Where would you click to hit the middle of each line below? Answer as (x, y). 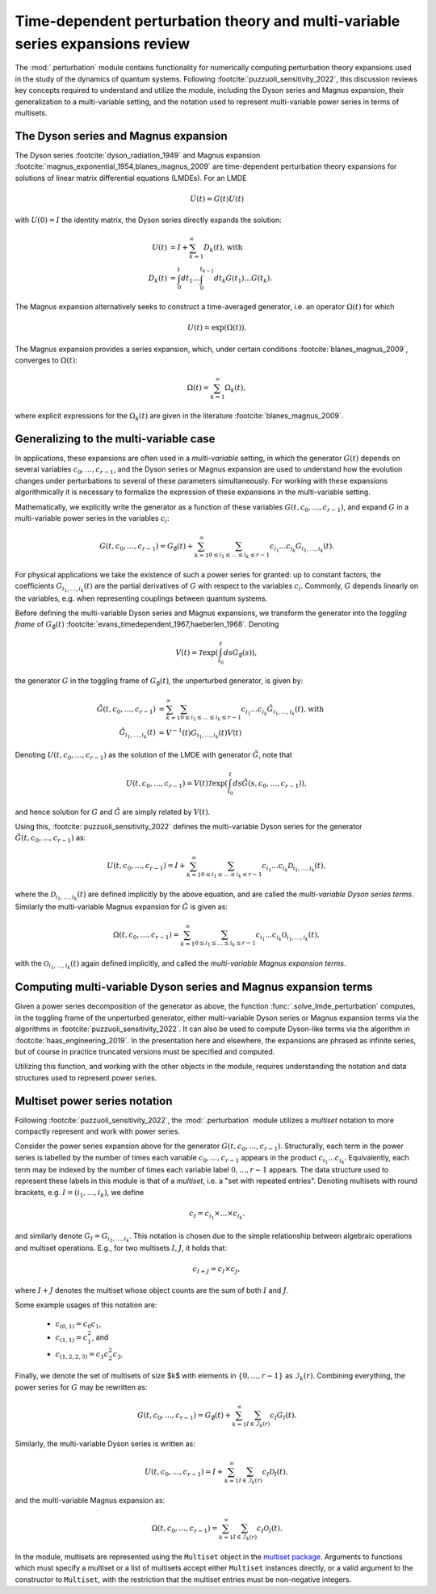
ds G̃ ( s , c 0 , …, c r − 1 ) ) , (270, 784)
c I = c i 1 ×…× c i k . (217, 1214)
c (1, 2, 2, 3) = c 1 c (82, 1355)
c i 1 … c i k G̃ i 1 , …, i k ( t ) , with (283, 710)
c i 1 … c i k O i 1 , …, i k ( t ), (287, 936)
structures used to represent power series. (86, 1077)
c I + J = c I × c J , (216, 1270)
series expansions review (102, 44)
